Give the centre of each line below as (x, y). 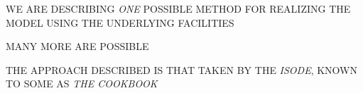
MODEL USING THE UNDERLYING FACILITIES (120, 22)
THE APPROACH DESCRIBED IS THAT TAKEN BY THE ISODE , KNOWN (181, 69)
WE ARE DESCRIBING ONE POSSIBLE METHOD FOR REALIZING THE (178, 8)
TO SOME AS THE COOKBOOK (82, 83)
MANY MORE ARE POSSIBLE (77, 46)
